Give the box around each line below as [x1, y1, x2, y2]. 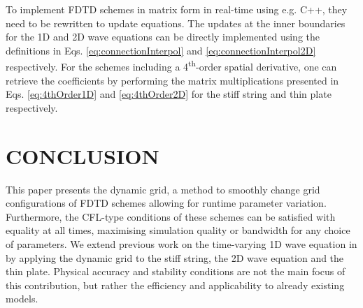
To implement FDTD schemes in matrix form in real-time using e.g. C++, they [6, 2, 348, 16]
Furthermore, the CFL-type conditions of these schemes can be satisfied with [6, 209, 336, 223]
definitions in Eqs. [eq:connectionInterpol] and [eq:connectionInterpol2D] [6, 43, 316, 57]
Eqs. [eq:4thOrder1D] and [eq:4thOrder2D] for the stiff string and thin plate [6, 87, 332, 101]
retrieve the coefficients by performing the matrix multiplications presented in [6, 73, 339, 87]
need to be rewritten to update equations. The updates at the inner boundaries [6, 15, 346, 30]
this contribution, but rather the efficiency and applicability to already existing [6, 277, 345, 292]
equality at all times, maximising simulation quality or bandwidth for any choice [6, 223, 350, 237]
